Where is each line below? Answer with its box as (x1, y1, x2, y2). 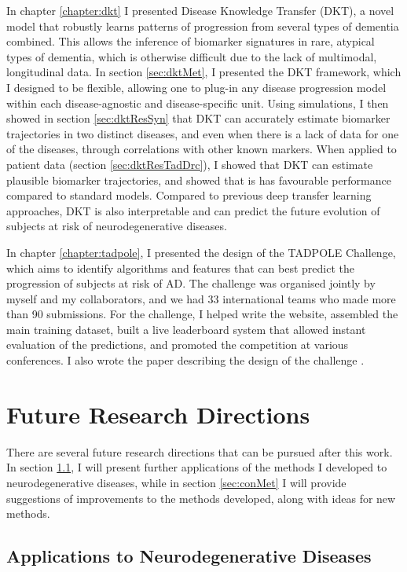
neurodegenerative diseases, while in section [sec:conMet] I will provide (6, 474, 346, 490)
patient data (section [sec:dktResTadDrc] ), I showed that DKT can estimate (6, 156, 373, 172)
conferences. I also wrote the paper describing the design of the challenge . (6, 352, 365, 368)
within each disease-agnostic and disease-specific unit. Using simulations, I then (6, 94, 389, 111)
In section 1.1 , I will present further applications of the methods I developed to (6, 459, 387, 475)
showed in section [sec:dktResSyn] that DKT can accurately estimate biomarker (6, 110, 390, 126)
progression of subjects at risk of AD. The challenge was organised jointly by (6, 275, 376, 291)
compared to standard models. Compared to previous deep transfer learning (6, 187, 372, 203)
